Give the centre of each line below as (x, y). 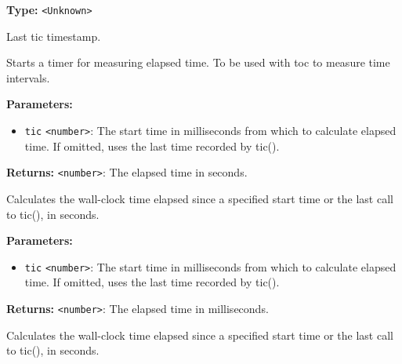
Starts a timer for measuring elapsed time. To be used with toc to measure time (198, 62)
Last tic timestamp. (54, 36)
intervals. (28, 77)
